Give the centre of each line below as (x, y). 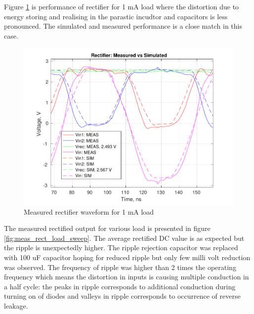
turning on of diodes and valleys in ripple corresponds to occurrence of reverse (122, 296)
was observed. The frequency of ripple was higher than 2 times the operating (120, 267)
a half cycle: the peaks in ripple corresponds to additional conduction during (120, 286)
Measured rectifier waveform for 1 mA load (89, 211)
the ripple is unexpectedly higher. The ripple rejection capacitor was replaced (121, 247)
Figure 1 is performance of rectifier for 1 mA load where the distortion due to (122, 6)
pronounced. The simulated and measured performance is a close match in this (123, 26)
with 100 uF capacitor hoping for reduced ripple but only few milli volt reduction (127, 257)
